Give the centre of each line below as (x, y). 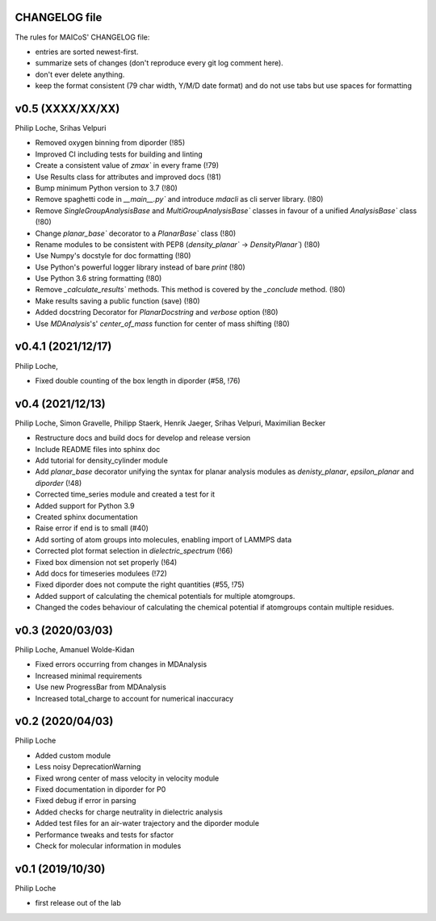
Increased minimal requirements (89, 676)
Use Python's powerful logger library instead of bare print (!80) (140, 267)
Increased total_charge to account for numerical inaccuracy (134, 698)
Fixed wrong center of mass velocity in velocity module (127, 778)
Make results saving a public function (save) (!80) (118, 301)
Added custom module (73, 756)
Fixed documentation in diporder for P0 (101, 789)
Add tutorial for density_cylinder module (102, 460)
